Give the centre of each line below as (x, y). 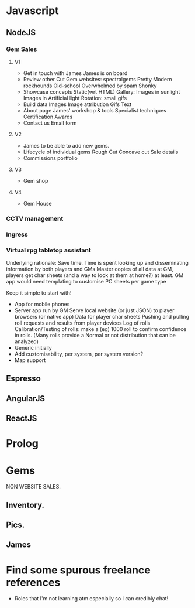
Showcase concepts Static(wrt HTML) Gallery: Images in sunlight (102, 91)
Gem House (38, 203)
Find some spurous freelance (78, 570)
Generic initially (33, 348)
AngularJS (26, 399)
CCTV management (35, 218)
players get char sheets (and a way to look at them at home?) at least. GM (95, 275)
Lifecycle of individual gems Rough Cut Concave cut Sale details (101, 152)
